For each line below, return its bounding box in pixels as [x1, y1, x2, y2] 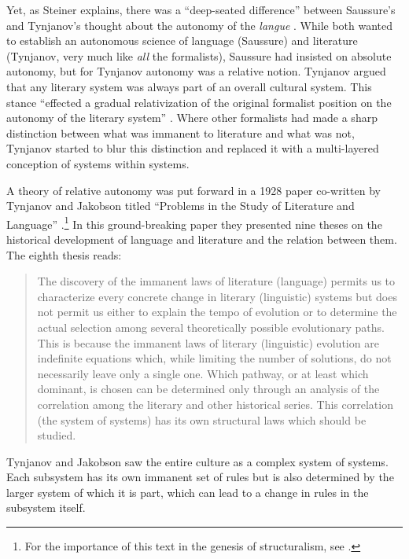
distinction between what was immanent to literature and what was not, [6, 124, 355, 141]
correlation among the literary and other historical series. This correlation [37, 395, 393, 412]
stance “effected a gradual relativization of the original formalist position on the [6, 94, 392, 110]
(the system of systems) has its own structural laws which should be [37, 411, 367, 428]
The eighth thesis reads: [6, 246, 122, 263]
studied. [37, 427, 76, 443]
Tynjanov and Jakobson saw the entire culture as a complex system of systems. [6, 453, 389, 469]
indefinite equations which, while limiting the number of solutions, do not [37, 350, 392, 366]
